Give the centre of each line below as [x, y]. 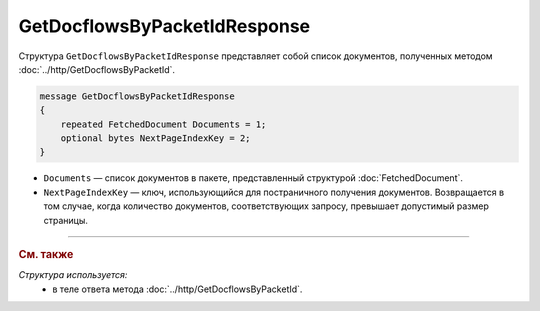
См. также [46, 255]
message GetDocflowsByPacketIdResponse [137, 96]
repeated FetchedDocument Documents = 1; [163, 124]
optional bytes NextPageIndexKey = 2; [155, 138]
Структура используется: [73, 275]
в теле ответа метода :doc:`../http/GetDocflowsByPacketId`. [177, 289]
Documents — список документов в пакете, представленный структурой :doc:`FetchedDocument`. [253, 178]
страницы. [66, 220]
